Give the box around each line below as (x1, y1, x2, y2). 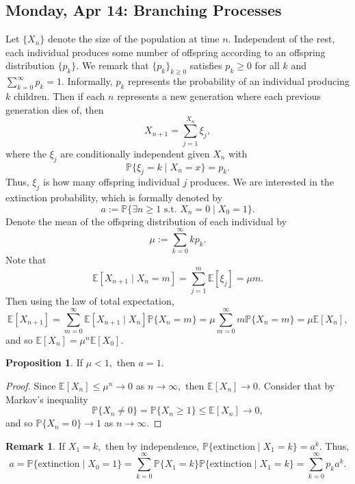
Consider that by (263, 379, 335, 393)
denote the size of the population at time (48, 31, 220, 46)
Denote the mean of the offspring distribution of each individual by (5, 214, 287, 228)
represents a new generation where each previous (117, 88, 321, 103)
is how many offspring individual (42, 175, 180, 189)
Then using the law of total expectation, (5, 294, 174, 308)
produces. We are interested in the (189, 175, 334, 189)
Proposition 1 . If (5, 355, 83, 370)
